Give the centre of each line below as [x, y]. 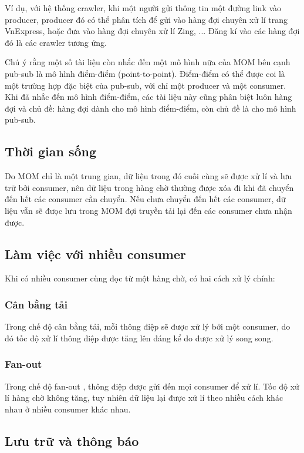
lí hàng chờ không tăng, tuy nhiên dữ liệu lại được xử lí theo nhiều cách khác [144, 397]
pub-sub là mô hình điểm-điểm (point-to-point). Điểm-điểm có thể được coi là [145, 73]
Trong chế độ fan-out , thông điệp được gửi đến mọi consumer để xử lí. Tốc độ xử [152, 386]
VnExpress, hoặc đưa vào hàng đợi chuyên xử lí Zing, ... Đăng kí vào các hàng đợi [152, 31]
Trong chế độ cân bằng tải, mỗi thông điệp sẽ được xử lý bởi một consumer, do [148, 326]
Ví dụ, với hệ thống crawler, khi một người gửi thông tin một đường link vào [143, 8]
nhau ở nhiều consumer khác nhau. [68, 409]
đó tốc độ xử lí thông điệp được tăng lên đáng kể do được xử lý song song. [139, 338]
